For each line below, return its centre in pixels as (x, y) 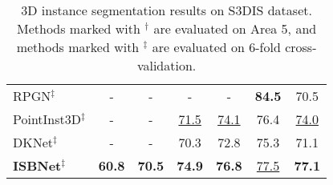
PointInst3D (47, 119)
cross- (301, 47)
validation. (166, 65)
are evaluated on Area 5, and (235, 28)
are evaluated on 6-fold (216, 47)
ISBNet (37, 165)
